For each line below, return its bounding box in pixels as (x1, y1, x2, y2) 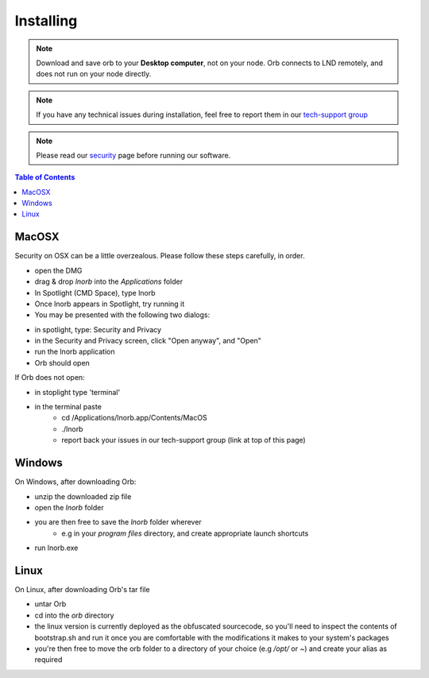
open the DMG (34, 265, 83, 275)
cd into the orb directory (34, 610, 114, 620)
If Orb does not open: (14, 373, 85, 382)
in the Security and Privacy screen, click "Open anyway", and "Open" (34, 336, 262, 346)
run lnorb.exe (34, 543, 79, 552)
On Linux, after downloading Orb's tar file (14, 584, 150, 594)
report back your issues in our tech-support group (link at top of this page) (61, 436, 306, 445)
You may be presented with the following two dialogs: (34, 310, 211, 320)
